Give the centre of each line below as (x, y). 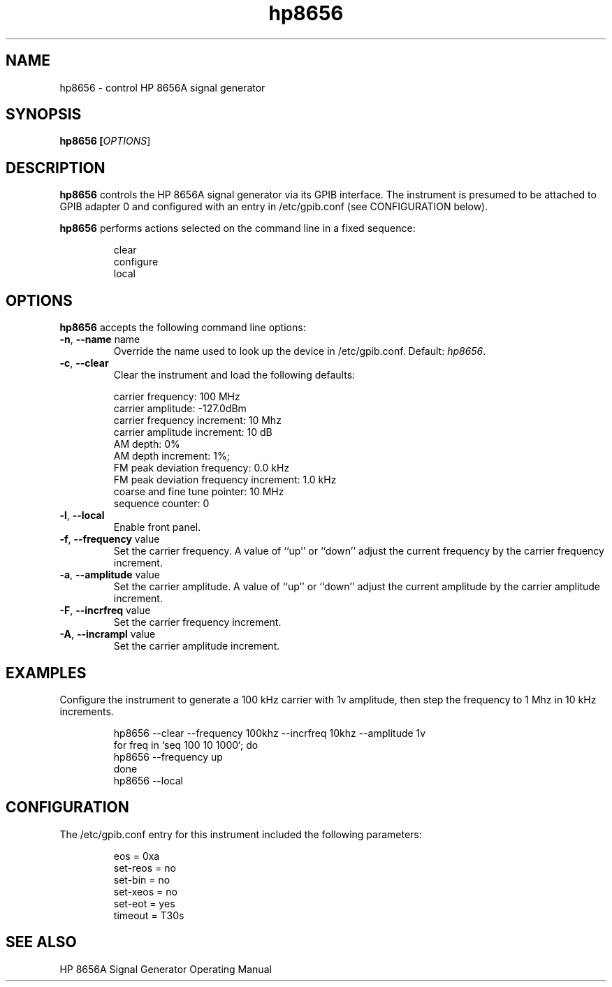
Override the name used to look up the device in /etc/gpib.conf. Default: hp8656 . (300, 351)
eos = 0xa (137, 856)
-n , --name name (100, 339)
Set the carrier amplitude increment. (197, 646)
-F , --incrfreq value (105, 611)
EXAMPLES (46, 673)
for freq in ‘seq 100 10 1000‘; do (186, 745)
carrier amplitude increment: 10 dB (193, 432)
